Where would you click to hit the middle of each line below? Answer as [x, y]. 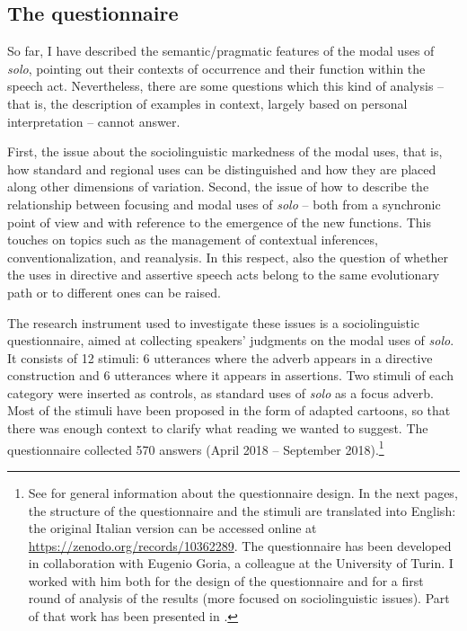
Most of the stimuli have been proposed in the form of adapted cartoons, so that [229, 410]
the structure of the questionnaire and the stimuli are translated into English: [242, 510]
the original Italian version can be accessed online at [172, 528]
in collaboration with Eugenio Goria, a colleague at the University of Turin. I [241, 563]
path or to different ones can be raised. [114, 292]
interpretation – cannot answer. [94, 121]
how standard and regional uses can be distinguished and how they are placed [222, 169]
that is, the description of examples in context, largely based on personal [207, 103]
